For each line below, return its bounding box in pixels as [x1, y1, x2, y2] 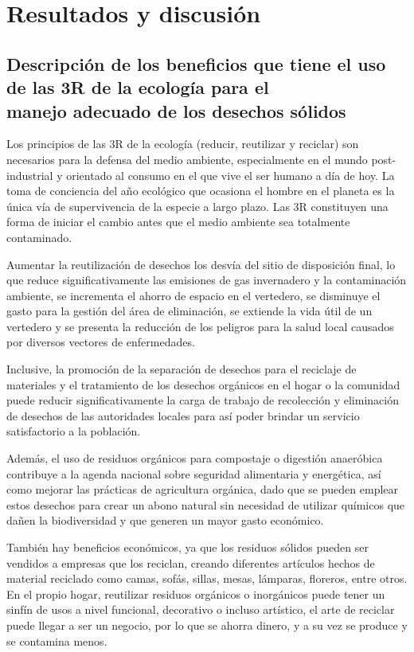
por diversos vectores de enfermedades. [6, 334, 195, 350]
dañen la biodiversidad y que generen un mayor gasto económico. [6, 512, 324, 529]
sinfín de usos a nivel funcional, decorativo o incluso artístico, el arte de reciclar [6, 601, 395, 618]
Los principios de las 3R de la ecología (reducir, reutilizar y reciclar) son [6, 135, 359, 152]
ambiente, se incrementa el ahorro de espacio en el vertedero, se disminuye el [6, 287, 381, 303]
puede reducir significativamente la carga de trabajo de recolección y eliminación [6, 392, 399, 408]
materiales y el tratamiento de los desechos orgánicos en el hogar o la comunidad [6, 376, 400, 392]
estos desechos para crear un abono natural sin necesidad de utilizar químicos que [6, 496, 405, 513]
